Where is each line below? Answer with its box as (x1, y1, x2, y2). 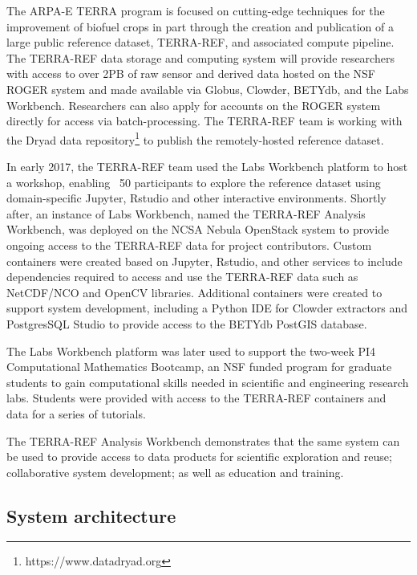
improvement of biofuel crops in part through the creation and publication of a (6, 18, 394, 35)
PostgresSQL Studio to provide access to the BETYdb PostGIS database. (6, 315, 367, 332)
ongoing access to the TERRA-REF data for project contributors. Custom (6, 236, 372, 253)
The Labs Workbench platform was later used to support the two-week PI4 (6, 342, 376, 359)
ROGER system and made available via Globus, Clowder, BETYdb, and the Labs (6, 80, 409, 97)
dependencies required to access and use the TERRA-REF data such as (6, 268, 358, 285)
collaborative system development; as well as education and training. (6, 463, 344, 480)
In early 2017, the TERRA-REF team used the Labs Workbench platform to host (6, 158, 408, 174)
